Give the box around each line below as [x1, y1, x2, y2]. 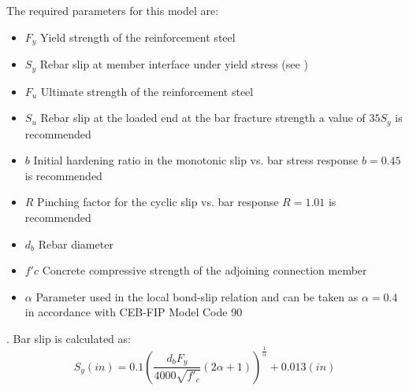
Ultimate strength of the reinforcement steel [40, 83, 254, 99]
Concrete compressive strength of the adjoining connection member [42, 262, 367, 278]
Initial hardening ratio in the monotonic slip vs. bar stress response [33, 152, 359, 168]
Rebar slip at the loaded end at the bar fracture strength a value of [40, 109, 366, 126]
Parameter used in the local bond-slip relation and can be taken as [35, 288, 359, 304]
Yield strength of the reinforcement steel [40, 28, 236, 45]
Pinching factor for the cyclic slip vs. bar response [37, 194, 279, 210]
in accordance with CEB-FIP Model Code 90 [24, 304, 243, 320]
